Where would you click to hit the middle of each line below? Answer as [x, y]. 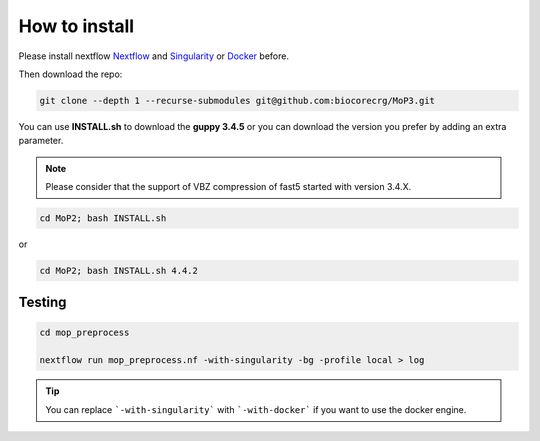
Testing [42, 302]
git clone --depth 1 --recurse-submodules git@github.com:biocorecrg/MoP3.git [237, 100]
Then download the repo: [70, 74]
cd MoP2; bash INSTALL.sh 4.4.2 [119, 271]
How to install [76, 26]
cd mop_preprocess [84, 332]
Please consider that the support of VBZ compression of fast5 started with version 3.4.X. [228, 187]
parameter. [41, 141]
